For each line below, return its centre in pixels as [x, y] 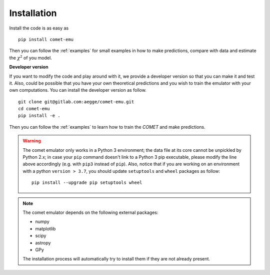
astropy [43, 242]
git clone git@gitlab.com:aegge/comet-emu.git [76, 102]
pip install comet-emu [46, 39]
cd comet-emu [34, 109]
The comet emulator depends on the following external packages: [90, 212]
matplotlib [45, 228]
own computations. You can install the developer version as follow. [78, 90]
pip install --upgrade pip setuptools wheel [87, 183]
